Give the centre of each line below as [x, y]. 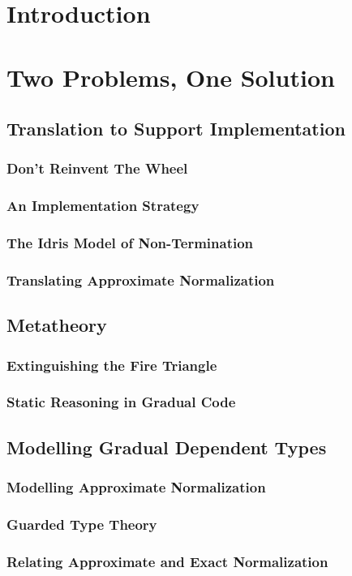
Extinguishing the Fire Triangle [112, 365]
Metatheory [57, 325]
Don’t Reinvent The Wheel [97, 168]
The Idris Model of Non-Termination [130, 243]
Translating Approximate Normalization [141, 279]
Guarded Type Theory [82, 524]
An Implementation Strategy [103, 206]
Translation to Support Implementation [176, 129]
